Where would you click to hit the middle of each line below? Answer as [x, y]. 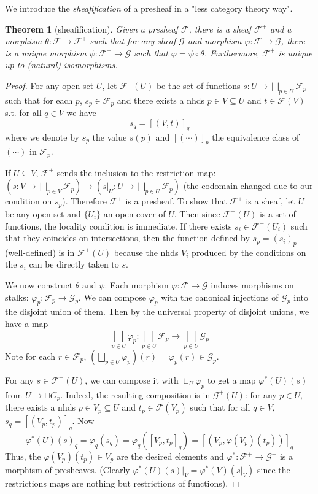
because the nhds [146, 252]
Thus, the [23, 456]
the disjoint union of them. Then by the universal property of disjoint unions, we [157, 311]
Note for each [30, 356]
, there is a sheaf [220, 29]
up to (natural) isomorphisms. [61, 65]
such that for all [220, 407]
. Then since [197, 213]
